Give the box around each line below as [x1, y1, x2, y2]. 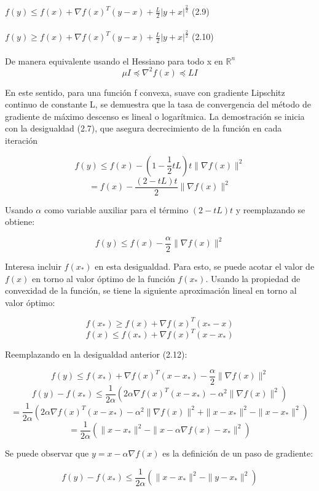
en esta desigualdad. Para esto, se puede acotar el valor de [95, 259, 315, 272]
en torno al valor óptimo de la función [32, 272, 175, 285]
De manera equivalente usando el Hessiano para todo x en [5, 54, 223, 67]
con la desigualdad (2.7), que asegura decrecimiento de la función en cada [5, 122, 282, 135]
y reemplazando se [235, 203, 305, 216]
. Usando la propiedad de [205, 272, 301, 285]
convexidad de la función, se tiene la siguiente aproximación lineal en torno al [5, 284, 297, 297]
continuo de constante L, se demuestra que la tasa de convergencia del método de [5, 98, 311, 111]
